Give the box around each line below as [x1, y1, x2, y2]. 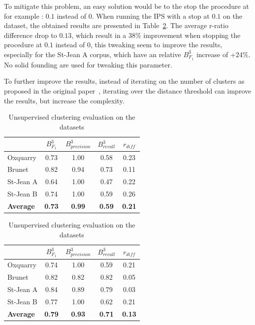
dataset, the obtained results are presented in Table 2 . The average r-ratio [4, 20, 228, 31]
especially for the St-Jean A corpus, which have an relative [4, 49, 181, 59]
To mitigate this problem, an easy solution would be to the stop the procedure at [4, 1, 249, 11]
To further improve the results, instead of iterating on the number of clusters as [4, 76, 245, 86]
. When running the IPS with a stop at [92, 10, 210, 21]
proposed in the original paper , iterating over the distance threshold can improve [4, 86, 252, 96]
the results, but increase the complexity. [4, 95, 125, 105]
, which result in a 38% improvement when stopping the [71, 30, 241, 40]
